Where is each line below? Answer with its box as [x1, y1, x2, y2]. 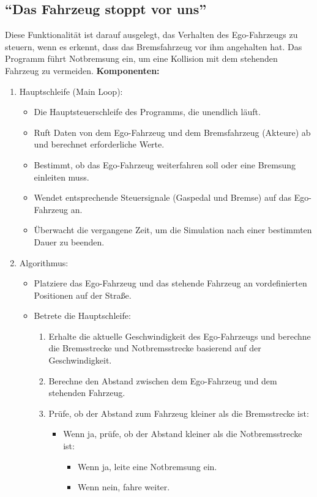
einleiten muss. [34, 170, 89, 183]
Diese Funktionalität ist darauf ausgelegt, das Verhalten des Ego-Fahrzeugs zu [5, 28, 298, 41]
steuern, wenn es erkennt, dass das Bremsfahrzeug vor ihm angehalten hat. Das [5, 40, 302, 53]
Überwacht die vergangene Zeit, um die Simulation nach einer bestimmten [34, 223, 312, 236]
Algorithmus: [19, 256, 69, 269]
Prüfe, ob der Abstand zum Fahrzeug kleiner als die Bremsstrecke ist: [48, 406, 309, 419]
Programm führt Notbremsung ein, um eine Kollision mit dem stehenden [5, 52, 278, 65]
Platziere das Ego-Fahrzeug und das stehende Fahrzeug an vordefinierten [34, 277, 307, 290]
